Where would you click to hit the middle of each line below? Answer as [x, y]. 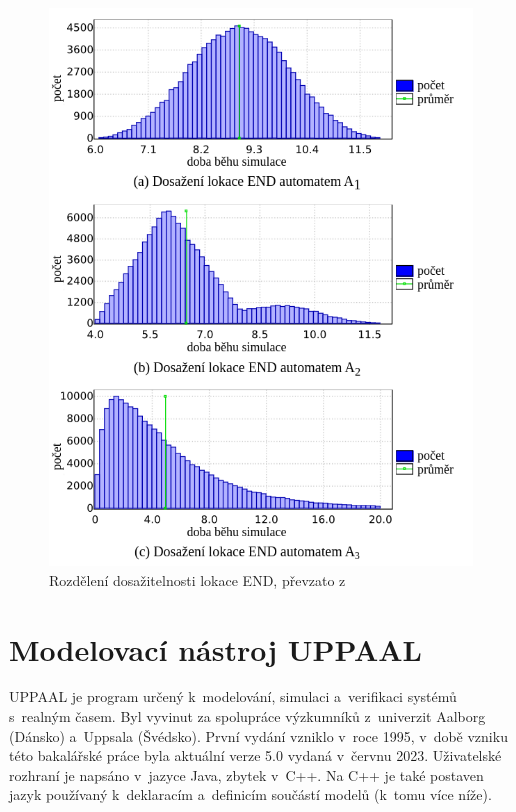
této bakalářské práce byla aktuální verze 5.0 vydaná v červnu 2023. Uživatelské [255, 755]
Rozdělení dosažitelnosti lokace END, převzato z [197, 579]
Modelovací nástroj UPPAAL [215, 648]
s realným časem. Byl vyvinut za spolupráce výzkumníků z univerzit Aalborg [247, 716]
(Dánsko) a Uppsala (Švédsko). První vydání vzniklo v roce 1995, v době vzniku [258, 735]
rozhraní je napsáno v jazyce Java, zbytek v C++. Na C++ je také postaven [246, 774]
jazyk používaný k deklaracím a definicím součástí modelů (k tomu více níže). [250, 794]
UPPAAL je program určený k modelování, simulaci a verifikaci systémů [233, 696]
